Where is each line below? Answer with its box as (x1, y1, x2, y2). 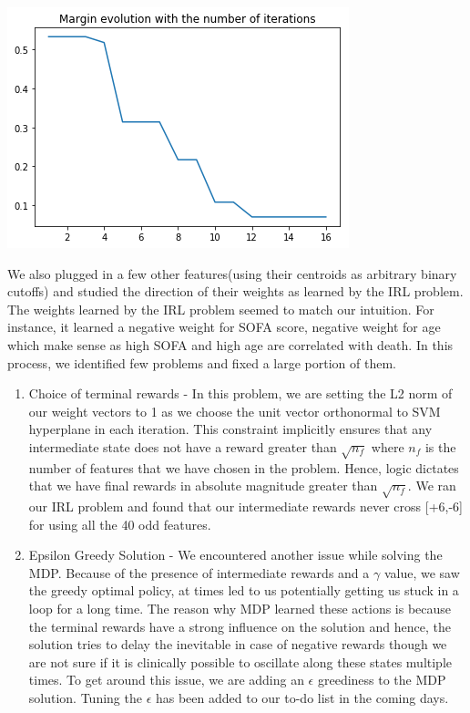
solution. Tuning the (28, 688, 142, 707)
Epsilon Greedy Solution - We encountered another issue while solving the (28, 545, 443, 564)
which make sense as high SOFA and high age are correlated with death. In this (7, 335, 454, 354)
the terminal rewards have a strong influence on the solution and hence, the (28, 616, 451, 635)
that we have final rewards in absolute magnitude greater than (28, 476, 378, 495)
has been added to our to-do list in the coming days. (155, 688, 449, 707)
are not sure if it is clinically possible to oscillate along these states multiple (28, 652, 453, 671)
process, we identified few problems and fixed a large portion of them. (7, 353, 396, 372)
